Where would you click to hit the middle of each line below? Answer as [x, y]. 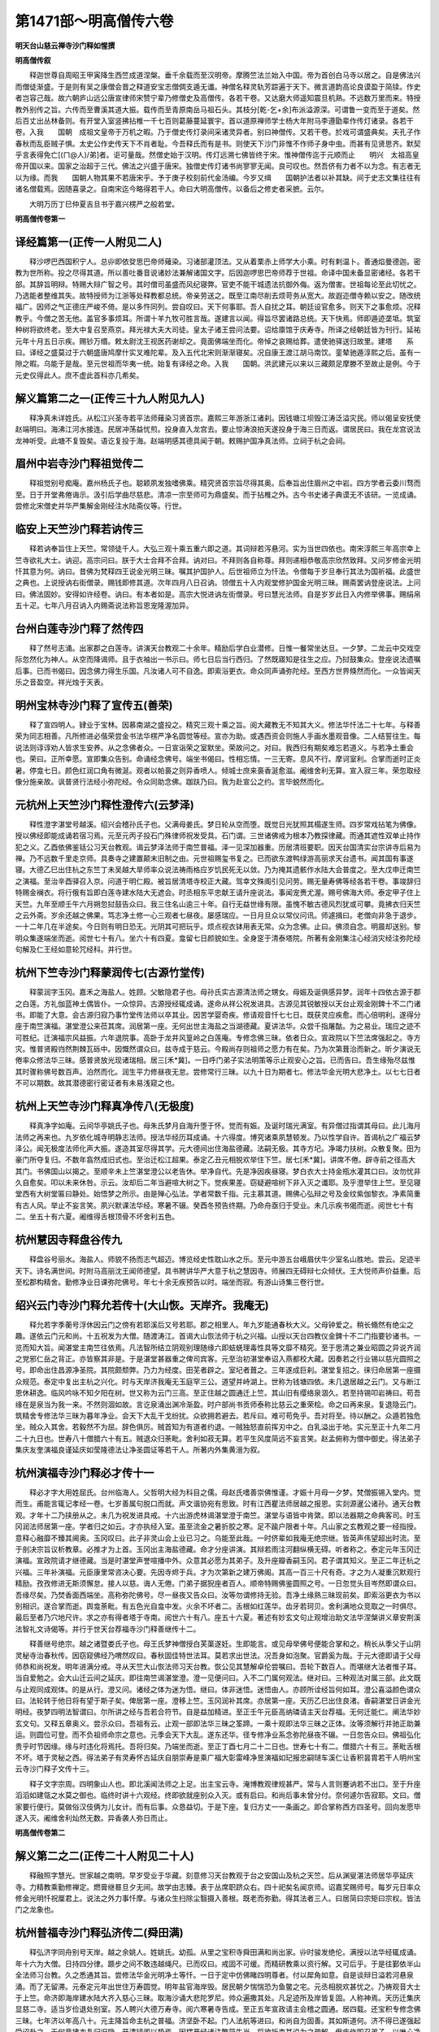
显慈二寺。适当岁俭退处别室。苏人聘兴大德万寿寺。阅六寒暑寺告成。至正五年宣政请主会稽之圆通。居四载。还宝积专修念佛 [218, 2009]
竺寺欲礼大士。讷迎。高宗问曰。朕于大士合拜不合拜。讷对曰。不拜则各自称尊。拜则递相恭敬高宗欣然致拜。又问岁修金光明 [218, 560]
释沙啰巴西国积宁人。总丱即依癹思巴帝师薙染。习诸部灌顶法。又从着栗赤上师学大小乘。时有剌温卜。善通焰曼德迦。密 [225, 261]
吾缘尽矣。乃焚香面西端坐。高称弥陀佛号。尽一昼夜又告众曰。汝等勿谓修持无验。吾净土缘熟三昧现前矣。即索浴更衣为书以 [218, 1595]
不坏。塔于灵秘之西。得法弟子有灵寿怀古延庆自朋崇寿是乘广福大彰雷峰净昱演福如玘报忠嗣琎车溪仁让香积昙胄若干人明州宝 [218, 1758]
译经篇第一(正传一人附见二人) [89, 242]
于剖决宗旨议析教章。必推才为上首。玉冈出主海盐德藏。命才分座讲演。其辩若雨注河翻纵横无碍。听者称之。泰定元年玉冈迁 [218, 1549]
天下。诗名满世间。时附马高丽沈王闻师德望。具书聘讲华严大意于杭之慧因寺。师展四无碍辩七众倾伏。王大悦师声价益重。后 [218, 1270]
